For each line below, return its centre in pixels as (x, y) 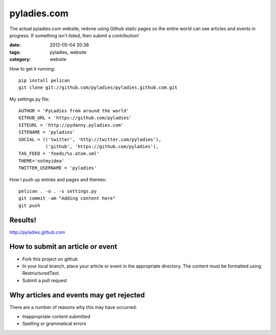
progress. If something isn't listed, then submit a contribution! (74, 35)
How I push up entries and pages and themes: (58, 179)
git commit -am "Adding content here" (67, 198)
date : (15, 45)
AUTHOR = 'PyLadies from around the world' (74, 111)
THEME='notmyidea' (42, 161)
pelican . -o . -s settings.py (58, 191)
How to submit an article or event (63, 247)
